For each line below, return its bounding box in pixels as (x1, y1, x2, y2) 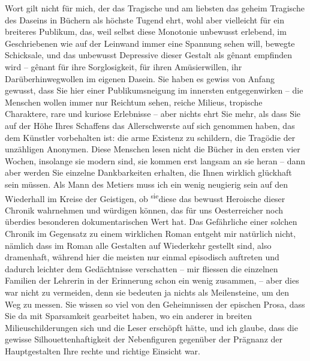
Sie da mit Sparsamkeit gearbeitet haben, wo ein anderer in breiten (5, 309, 252, 322)
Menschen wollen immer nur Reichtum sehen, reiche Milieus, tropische (5, 95, 263, 108)
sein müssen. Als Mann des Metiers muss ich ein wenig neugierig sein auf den (5, 178, 288, 190)
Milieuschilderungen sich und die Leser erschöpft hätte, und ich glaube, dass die (5, 321, 298, 333)
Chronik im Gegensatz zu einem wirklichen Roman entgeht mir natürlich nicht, (5, 227, 296, 239)
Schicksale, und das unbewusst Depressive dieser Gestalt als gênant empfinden (5, 49, 292, 61)
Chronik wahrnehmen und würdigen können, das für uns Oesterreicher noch (5, 203, 284, 216)
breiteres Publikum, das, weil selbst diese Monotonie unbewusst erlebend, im (5, 25, 287, 38)
